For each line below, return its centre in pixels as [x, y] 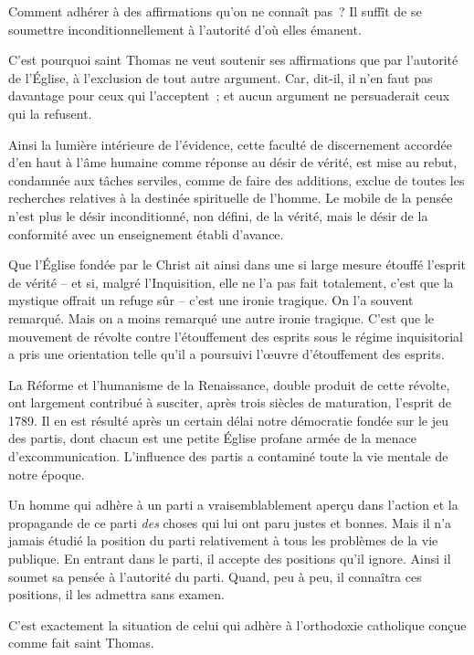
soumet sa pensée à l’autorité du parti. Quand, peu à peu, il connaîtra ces [215, 576]
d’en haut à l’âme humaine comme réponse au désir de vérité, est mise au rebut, [233, 162]
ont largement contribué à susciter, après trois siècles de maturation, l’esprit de [230, 402]
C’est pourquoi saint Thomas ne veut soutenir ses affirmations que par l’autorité [233, 60]
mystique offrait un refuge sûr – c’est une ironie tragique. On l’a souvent [211, 300]
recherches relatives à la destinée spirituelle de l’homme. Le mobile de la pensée [231, 198]
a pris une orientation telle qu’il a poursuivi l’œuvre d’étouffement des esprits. [226, 354]
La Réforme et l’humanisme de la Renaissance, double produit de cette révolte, [229, 384]
